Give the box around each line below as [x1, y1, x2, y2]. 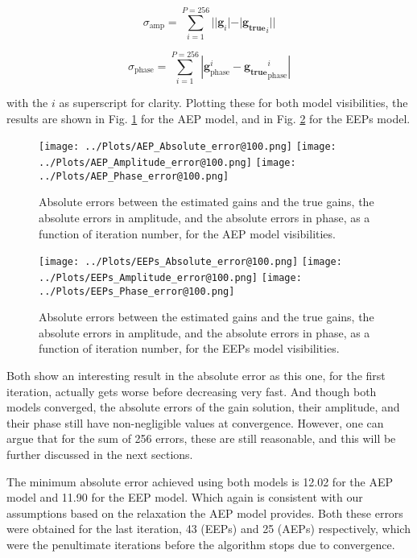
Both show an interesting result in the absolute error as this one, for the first [6, 366, 386, 383]
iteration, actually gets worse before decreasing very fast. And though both [6, 382, 377, 399]
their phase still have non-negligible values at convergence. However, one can [6, 414, 384, 431]
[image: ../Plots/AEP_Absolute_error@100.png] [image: [39, 141, 336, 153]
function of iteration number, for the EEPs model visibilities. [39, 340, 340, 357]
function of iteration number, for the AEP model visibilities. [39, 225, 336, 242]
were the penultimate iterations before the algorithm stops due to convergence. [6, 535, 395, 552]
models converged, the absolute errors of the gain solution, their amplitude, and [6, 399, 400, 415]
